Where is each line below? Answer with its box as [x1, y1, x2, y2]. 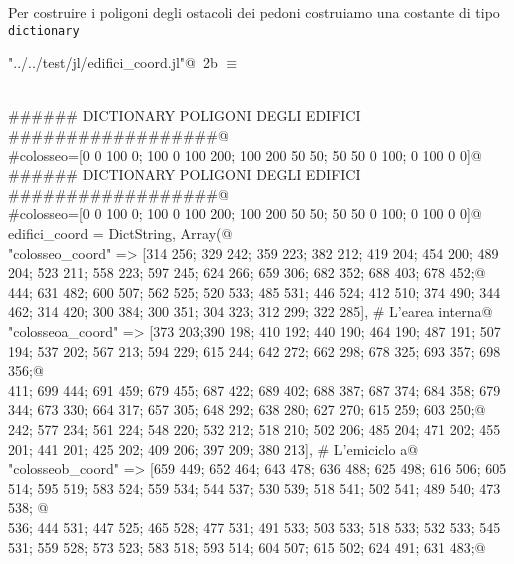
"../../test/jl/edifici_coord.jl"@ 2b [8, 52, 218, 73]
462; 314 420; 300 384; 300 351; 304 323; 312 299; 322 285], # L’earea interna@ [8, 301, 493, 322]
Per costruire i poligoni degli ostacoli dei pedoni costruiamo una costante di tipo [8, 2, 500, 22]
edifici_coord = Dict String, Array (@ [8, 223, 233, 243]
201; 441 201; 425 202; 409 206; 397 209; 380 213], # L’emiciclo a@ [8, 438, 419, 459]
